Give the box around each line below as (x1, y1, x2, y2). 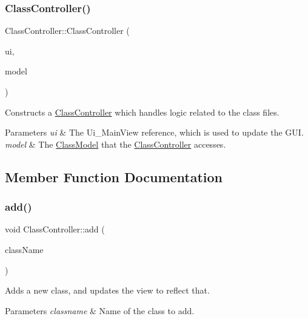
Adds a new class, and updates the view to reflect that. (5, 284, 210, 297)
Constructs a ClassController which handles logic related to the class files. (5, 105, 280, 118)
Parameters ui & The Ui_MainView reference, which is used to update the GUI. (5, 126, 304, 139)
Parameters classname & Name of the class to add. (5, 304, 195, 317)
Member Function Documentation (5, 167, 223, 186)
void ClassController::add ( (5, 223, 105, 235)
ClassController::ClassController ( (5, 24, 130, 37)
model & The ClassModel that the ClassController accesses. (5, 137, 226, 150)
